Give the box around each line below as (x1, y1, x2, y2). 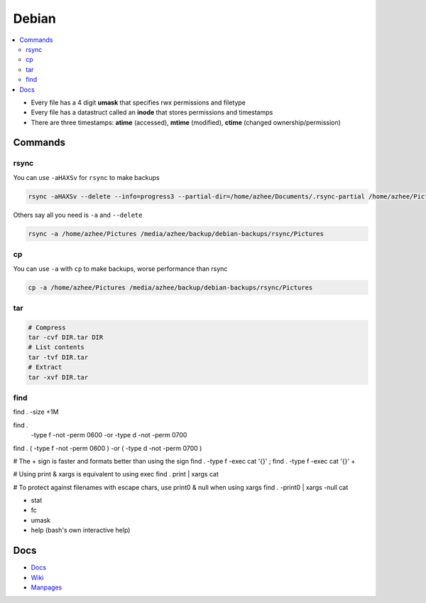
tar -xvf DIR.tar (28, 373, 89, 381)
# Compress (28, 324, 66, 331)
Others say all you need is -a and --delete (13, 210, 143, 219)
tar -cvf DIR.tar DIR (28, 333, 104, 341)
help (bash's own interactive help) (31, 526, 131, 535)
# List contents (28, 343, 85, 351)
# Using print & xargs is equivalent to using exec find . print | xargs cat (13, 470, 219, 479)
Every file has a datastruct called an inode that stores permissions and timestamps (31, 108, 273, 117)
